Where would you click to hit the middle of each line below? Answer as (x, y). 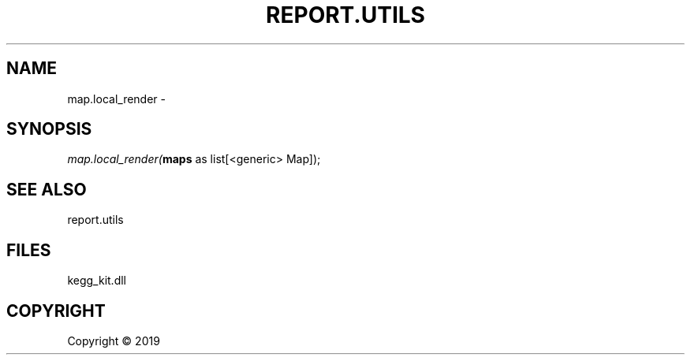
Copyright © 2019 (114, 341)
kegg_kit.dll (97, 281)
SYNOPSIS (49, 129)
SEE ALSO (47, 189)
